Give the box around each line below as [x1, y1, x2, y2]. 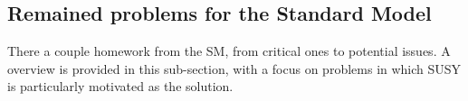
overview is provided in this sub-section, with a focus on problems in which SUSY [7, 59, 462, 78]
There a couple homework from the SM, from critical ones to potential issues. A [7, 41, 451, 60]
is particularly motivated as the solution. [7, 77, 234, 96]
